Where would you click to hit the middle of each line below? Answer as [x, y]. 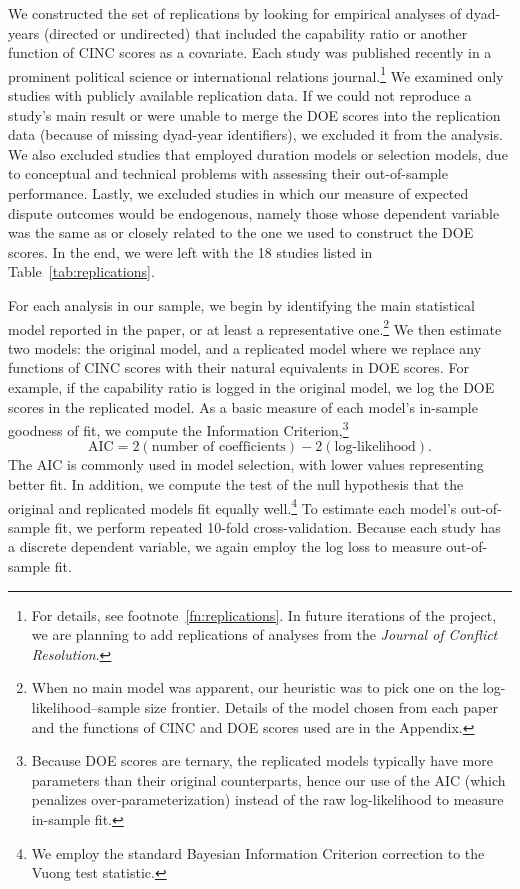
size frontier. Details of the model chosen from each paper [321, 707]
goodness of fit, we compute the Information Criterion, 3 [178, 428]
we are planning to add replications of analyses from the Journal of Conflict [264, 634]
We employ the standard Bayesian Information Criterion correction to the [258, 852]
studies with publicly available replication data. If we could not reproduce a [240, 95]
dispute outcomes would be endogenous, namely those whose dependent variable [254, 212]
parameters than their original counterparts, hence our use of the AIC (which [268, 779]
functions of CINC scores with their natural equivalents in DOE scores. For [238, 367]
